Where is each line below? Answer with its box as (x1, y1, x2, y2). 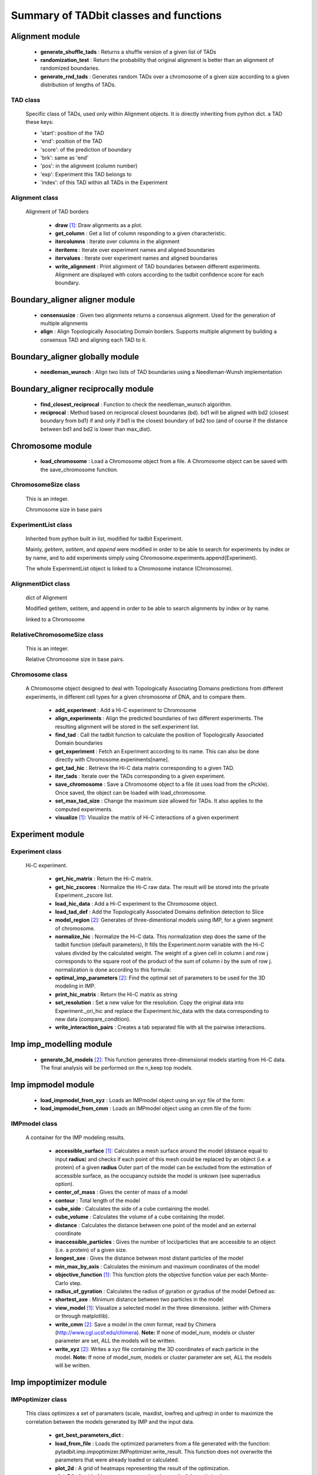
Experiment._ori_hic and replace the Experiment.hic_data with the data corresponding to (55, 1007, 269, 1014)
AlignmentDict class (11, 579, 71, 588)
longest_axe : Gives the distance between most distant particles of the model (55, 1254, 244, 1262)
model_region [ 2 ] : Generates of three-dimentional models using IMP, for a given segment (55, 916, 273, 923)
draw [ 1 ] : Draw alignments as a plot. (55, 221, 143, 228)
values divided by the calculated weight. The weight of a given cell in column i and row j (55, 949, 269, 956)
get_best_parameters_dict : (55, 1431, 124, 1439)
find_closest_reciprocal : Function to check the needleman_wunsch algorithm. (40, 401, 232, 408)
